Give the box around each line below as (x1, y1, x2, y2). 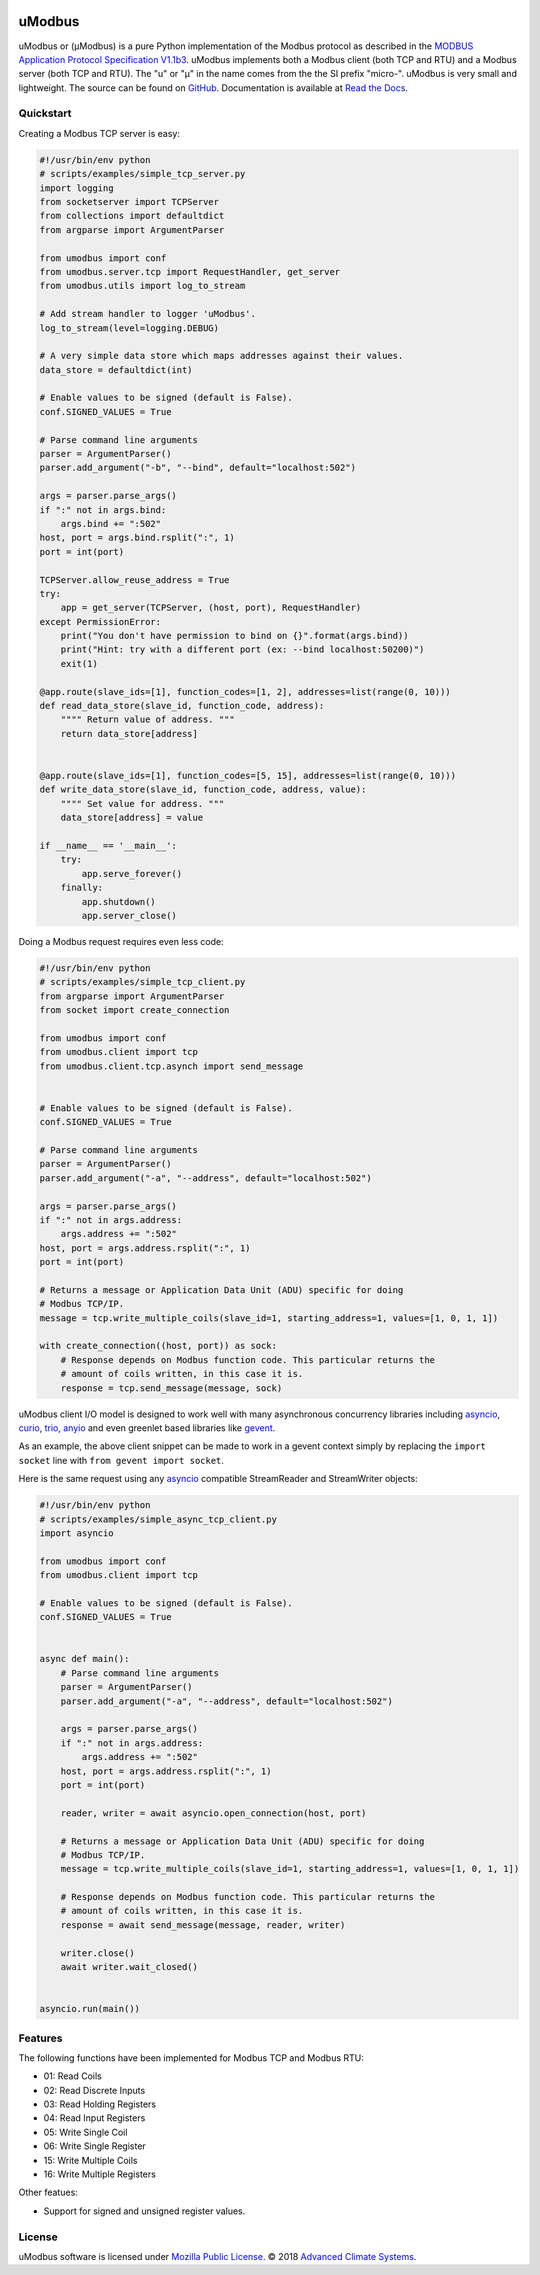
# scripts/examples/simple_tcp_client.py (39, 976, 246, 988)
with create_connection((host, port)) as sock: (39, 1340, 277, 1352)
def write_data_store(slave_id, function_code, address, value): (39, 784, 367, 795)
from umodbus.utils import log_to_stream (39, 280, 246, 292)
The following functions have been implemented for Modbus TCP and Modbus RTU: (18, 2051, 364, 2064)
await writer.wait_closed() (60, 1961, 199, 1973)
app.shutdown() (81, 896, 157, 907)
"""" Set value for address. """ (60, 798, 225, 809)
